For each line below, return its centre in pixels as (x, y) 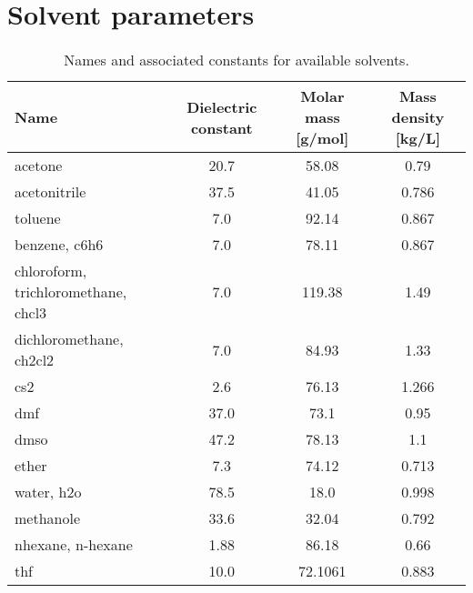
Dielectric (222, 106)
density (418, 117)
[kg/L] (418, 138)
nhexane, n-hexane (74, 545)
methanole (48, 518)
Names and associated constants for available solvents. (236, 60)
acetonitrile (50, 192)
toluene (38, 218)
